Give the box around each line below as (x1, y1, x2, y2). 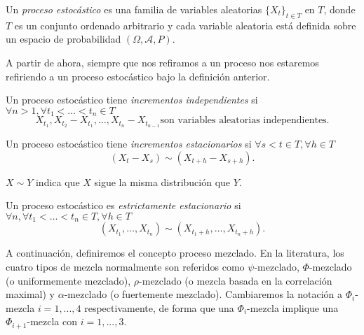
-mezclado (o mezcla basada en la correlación (139, 273, 332, 287)
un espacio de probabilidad (6, 31, 121, 46)
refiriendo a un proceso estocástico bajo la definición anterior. (6, 69, 270, 83)
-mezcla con (27, 314, 78, 329)
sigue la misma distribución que (94, 174, 231, 189)
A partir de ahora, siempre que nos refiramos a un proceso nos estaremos (6, 55, 319, 69)
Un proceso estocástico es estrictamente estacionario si (6, 198, 241, 213)
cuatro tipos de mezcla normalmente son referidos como (6, 259, 245, 273)
